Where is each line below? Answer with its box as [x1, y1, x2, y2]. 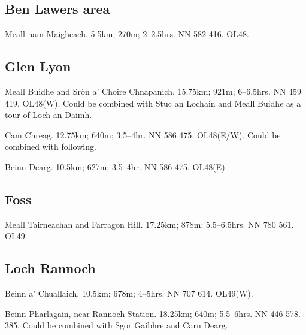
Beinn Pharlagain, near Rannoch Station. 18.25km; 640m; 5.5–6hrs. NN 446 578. [5, 307, 301, 319]
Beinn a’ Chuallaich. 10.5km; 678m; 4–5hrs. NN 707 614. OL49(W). [5, 287, 253, 300]
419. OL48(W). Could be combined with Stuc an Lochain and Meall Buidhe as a [5, 96, 301, 109]
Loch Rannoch [5, 259, 96, 277]
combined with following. [5, 140, 96, 153]
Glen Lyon [5, 57, 71, 76]
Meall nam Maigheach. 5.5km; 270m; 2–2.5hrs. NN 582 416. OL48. [5, 28, 249, 40]
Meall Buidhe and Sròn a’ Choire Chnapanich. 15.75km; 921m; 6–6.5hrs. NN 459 [5, 85, 302, 97]
